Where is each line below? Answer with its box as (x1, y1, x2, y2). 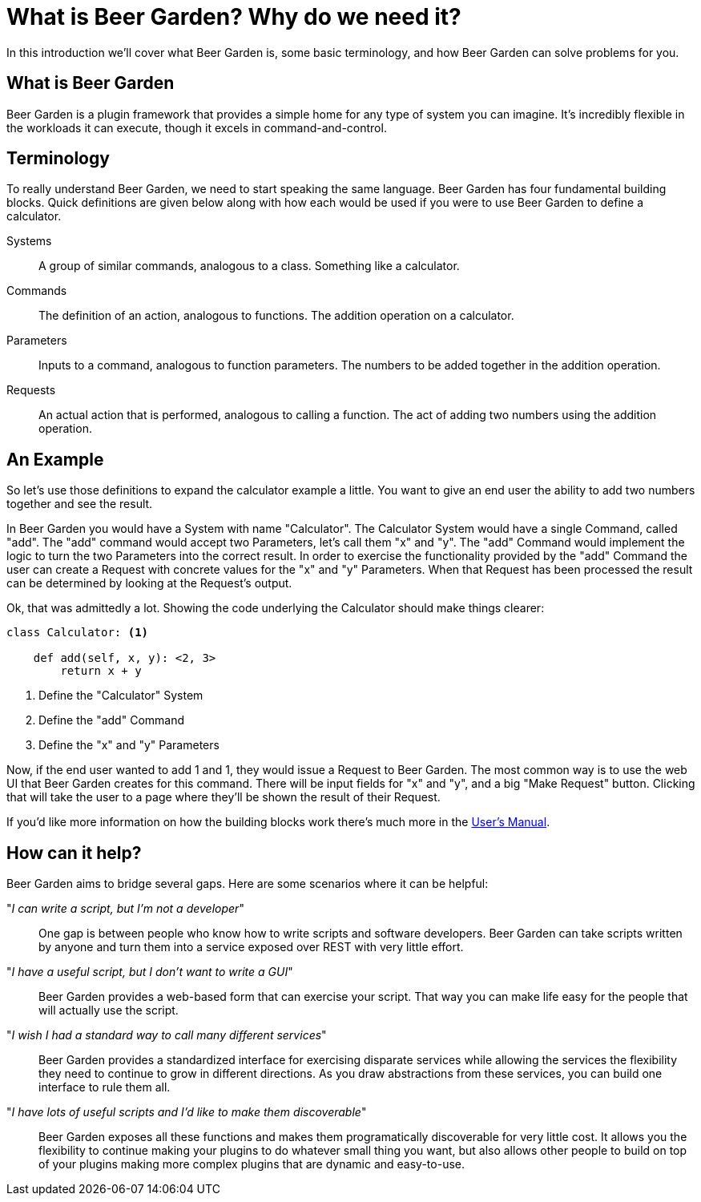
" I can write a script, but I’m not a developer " (6, 901, 244, 916)
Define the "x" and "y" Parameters (38, 738, 220, 752)
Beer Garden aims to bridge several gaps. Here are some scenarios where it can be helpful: (6, 877, 489, 891)
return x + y (60, 664, 142, 678)
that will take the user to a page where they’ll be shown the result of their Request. (6, 790, 441, 805)
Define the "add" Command (38, 713, 185, 728)
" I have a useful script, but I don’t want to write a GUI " (6, 965, 293, 979)
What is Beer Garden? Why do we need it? (6, 3, 461, 30)
